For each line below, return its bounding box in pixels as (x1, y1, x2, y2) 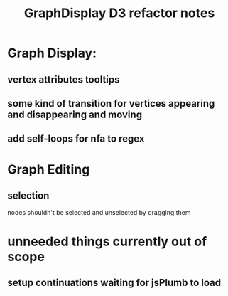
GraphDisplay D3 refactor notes (23, 5, 215, 21)
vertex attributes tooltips (7, 73, 120, 85)
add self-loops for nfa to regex (7, 133, 145, 145)
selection (7, 189, 50, 201)
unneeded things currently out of (7, 233, 207, 250)
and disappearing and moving (7, 108, 143, 120)
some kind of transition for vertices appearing (7, 97, 215, 110)
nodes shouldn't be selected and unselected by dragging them (7, 208, 191, 217)
